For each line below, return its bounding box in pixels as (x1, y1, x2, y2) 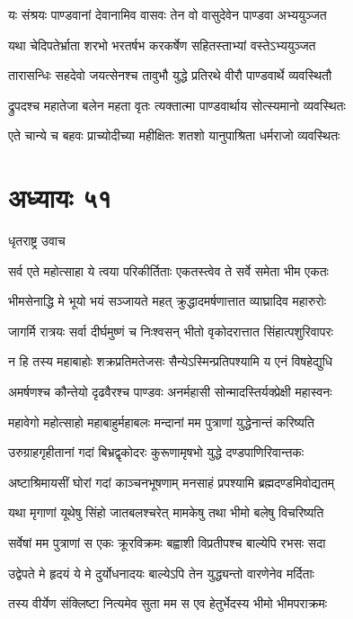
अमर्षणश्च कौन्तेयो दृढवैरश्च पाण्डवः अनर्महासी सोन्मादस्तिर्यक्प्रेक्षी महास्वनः (8, 382, 332, 401)
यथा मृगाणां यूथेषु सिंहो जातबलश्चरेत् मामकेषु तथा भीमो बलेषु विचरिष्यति (8, 503, 324, 522)
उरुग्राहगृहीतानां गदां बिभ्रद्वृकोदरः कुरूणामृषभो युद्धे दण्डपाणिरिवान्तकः (8, 443, 304, 462)
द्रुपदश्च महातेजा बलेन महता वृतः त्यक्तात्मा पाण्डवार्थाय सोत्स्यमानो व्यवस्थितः (8, 95, 346, 114)
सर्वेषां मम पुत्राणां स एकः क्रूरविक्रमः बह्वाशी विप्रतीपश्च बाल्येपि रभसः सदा (8, 534, 326, 552)
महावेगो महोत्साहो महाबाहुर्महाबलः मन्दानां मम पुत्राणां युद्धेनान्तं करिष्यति (8, 412, 314, 431)
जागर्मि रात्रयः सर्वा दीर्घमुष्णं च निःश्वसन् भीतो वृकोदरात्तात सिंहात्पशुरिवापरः (8, 321, 333, 340)
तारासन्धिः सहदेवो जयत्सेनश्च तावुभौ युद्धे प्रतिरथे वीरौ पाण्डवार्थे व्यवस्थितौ (8, 66, 332, 85)
